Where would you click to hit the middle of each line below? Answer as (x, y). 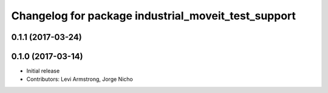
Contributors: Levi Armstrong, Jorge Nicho (80, 79)
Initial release (43, 71)
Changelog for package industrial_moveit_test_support (154, 16)
